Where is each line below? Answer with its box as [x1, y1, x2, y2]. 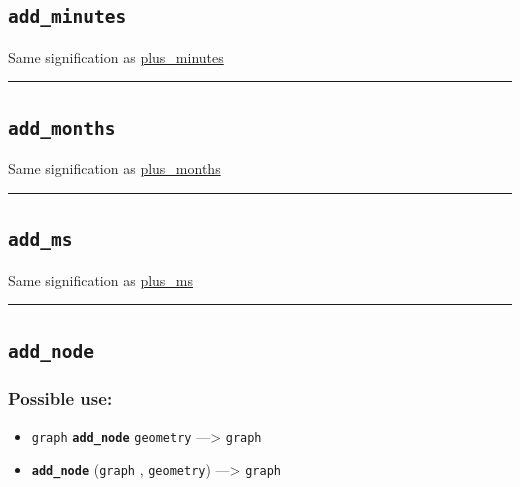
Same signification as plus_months [8, 158, 221, 179]
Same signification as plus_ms [8, 269, 194, 290]
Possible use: [8, 386, 113, 411]
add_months [8, 117, 116, 139]
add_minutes [8, 6, 127, 28]
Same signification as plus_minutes [8, 46, 224, 67]
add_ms [8, 229, 73, 251]
